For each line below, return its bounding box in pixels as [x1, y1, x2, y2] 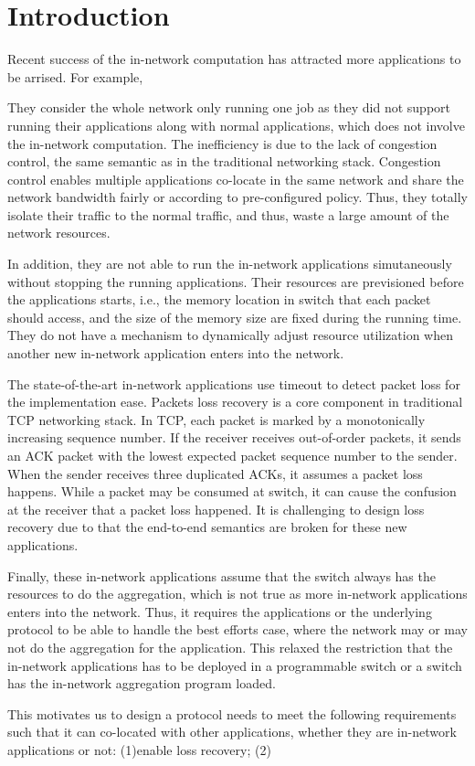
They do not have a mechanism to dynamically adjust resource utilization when [7, 325, 453, 345]
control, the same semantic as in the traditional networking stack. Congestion [7, 152, 441, 171]
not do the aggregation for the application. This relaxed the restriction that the [7, 637, 453, 656]
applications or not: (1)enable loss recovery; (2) [7, 739, 271, 759]
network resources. [7, 223, 111, 242]
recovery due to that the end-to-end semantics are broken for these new [7, 517, 407, 537]
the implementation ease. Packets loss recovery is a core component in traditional [7, 392, 463, 411]
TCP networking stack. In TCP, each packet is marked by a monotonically [7, 410, 426, 429]
